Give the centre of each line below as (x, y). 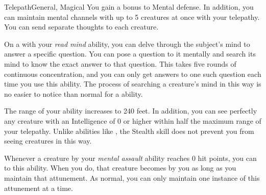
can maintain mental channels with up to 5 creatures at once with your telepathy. (132, 17)
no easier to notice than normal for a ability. (74, 93)
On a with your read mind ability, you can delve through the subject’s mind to (127, 44)
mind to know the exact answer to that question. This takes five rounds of (120, 63)
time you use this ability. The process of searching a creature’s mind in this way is (133, 84)
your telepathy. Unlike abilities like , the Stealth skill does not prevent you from (129, 131)
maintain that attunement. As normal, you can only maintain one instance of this (132, 177)
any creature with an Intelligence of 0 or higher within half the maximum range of (133, 120)
